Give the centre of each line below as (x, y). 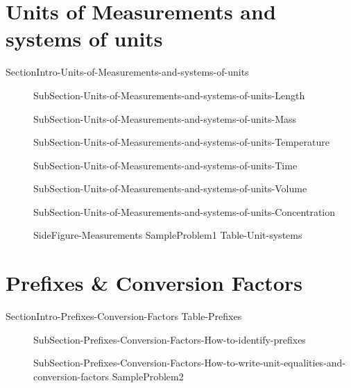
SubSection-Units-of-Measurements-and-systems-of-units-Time (165, 165)
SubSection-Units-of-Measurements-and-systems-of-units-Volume (170, 188)
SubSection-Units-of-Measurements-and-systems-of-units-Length (169, 95)
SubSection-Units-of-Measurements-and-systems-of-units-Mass (165, 118)
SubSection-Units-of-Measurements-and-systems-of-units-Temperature (181, 142)
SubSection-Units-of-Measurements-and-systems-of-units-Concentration (185, 211)
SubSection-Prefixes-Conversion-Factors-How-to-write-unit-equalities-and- (190, 363)
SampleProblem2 (148, 376)
